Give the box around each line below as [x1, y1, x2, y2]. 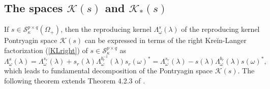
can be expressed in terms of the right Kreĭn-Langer [84, 35, 247, 46]
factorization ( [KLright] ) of [4, 45, 88, 55]
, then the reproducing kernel [61, 24, 152, 34]
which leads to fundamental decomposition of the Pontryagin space [4, 65, 213, 76]
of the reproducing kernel [181, 24, 260, 34]
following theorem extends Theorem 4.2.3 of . [4, 75, 145, 85]
